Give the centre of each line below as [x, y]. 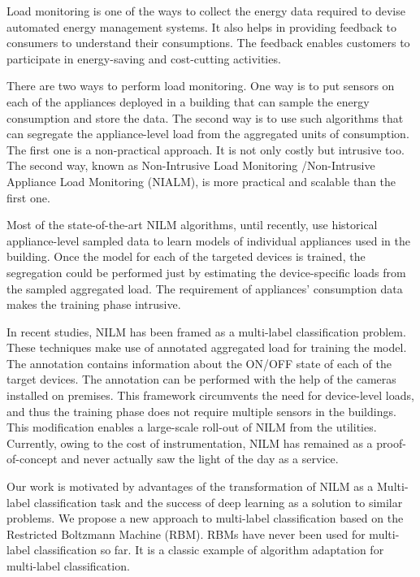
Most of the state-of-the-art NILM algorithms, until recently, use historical [192, 225]
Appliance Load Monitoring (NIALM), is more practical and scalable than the [201, 181]
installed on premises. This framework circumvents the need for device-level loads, [210, 395]
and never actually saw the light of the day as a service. [200, 459]
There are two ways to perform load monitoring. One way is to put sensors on [201, 86]
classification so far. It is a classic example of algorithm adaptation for [209, 550]
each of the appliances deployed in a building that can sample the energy [188, 101]
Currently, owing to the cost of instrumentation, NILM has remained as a [190, 443]
